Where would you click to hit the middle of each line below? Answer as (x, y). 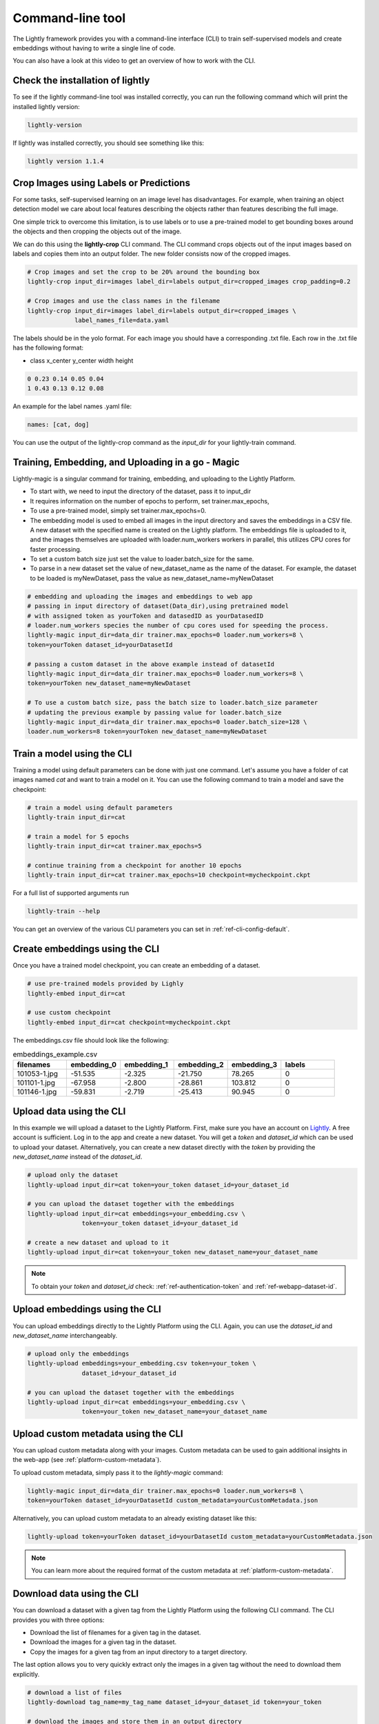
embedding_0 (94, 1065)
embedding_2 (201, 1065)
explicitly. (26, 1674)
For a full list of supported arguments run (71, 893)
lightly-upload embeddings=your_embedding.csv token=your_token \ (142, 1363)
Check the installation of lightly (81, 80)
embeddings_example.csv (55, 1054)
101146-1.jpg (37, 1092)
